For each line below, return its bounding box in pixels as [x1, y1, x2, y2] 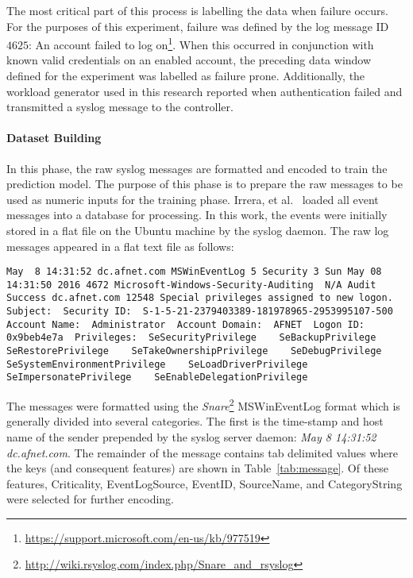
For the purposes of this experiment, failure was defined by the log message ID [6, 17, 389, 34]
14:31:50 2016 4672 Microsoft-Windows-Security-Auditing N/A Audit [6, 279, 376, 291]
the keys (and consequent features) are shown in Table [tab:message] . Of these [6, 460, 388, 476]
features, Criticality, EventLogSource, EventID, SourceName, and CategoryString [6, 475, 403, 491]
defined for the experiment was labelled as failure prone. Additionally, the [6, 67, 365, 84]
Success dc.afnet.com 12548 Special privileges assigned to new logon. [6, 292, 393, 304]
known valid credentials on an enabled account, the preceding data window [6, 52, 372, 68]
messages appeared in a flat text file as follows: [6, 237, 234, 254]
